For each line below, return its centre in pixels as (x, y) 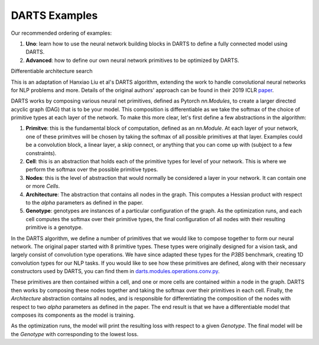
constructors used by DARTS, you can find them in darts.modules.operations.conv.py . (115, 271)
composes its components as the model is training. (73, 315)
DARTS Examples (54, 15)
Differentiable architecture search (52, 71)
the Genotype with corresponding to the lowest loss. (75, 334)
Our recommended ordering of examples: (61, 33)
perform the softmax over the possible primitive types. (92, 170)
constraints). (41, 153)
